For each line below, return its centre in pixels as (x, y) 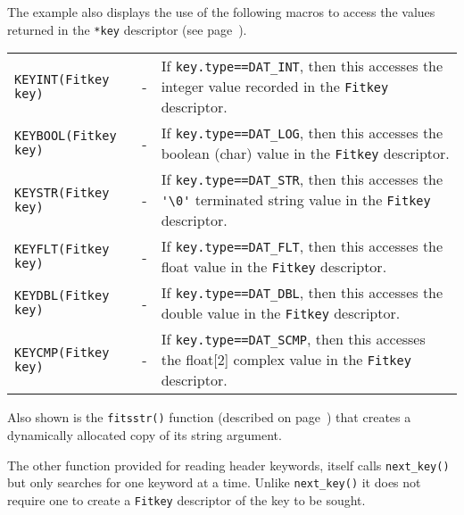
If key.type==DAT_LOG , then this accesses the (302, 133)
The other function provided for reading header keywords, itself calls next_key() (228, 465)
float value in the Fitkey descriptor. (274, 267)
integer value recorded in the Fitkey (275, 87)
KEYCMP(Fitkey (62, 352)
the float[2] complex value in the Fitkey (286, 360)
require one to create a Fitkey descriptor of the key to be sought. (186, 499)
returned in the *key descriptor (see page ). (127, 29)
